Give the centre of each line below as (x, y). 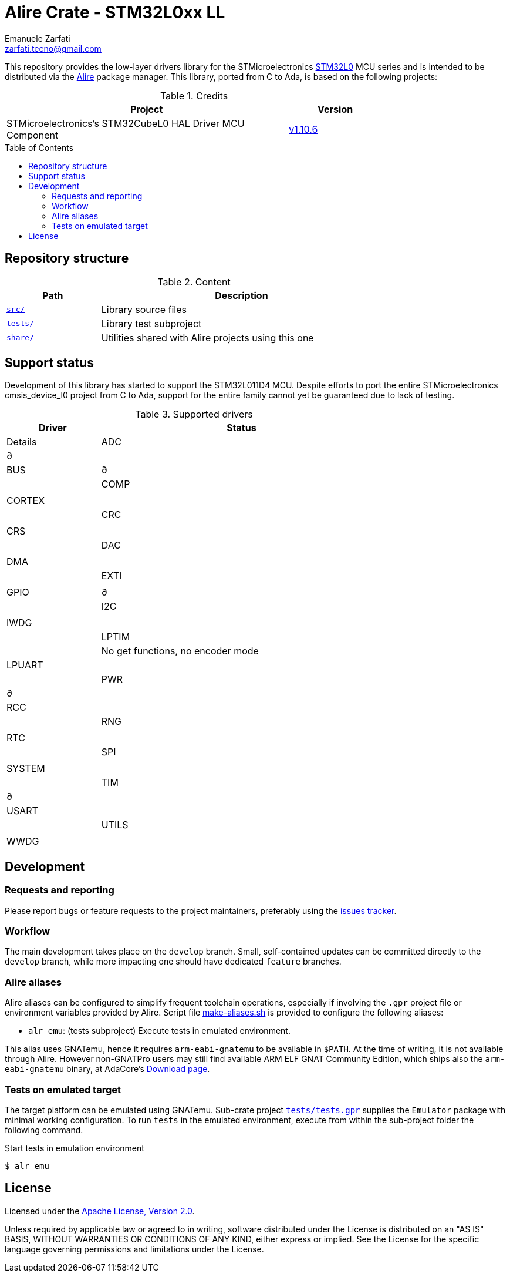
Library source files (144, 309)
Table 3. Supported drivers (194, 414)
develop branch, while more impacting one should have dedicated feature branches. (173, 962)
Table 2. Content (194, 282)
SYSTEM (26, 769)
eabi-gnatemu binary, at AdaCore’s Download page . (107, 1069)
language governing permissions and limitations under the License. (134, 1249)
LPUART (25, 665)
